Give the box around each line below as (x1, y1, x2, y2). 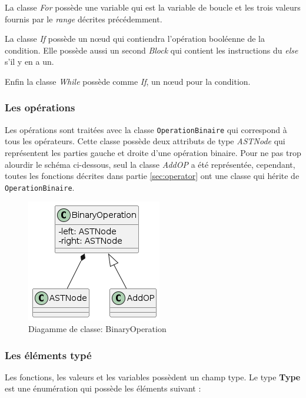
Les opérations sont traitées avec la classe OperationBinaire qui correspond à (5, 123, 287, 135)
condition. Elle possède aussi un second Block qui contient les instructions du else (5, 44, 298, 56)
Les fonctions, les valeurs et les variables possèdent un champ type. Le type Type (5, 370, 301, 383)
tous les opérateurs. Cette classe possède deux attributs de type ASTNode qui (5, 135, 285, 147)
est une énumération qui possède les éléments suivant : (5, 382, 201, 394)
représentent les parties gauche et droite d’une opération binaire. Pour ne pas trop (5, 147, 301, 159)
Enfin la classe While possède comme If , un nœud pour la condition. (5, 75, 251, 87)
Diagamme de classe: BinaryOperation (28, 323, 167, 335)
